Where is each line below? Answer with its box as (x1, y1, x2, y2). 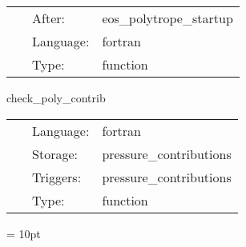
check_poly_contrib (6, 90, 106, 106)
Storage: (32, 144, 78, 163)
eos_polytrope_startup (102, 9, 233, 27)
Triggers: (32, 167, 82, 186)
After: (32, 9, 65, 27)
